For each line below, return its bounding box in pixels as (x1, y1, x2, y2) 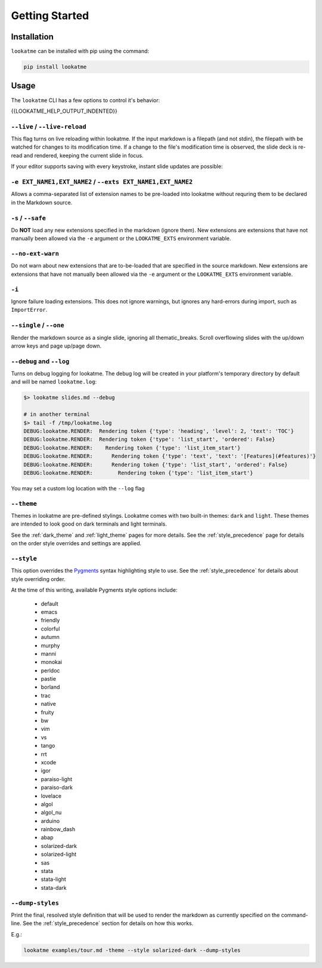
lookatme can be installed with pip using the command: (11, 48, 149, 55)
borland (41, 684, 60, 691)
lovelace (41, 792, 62, 800)
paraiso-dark (41, 784, 73, 791)
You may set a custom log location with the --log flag (11, 484, 145, 492)
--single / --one (11, 321, 65, 330)
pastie (41, 675, 57, 683)
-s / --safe (11, 214, 46, 222)
